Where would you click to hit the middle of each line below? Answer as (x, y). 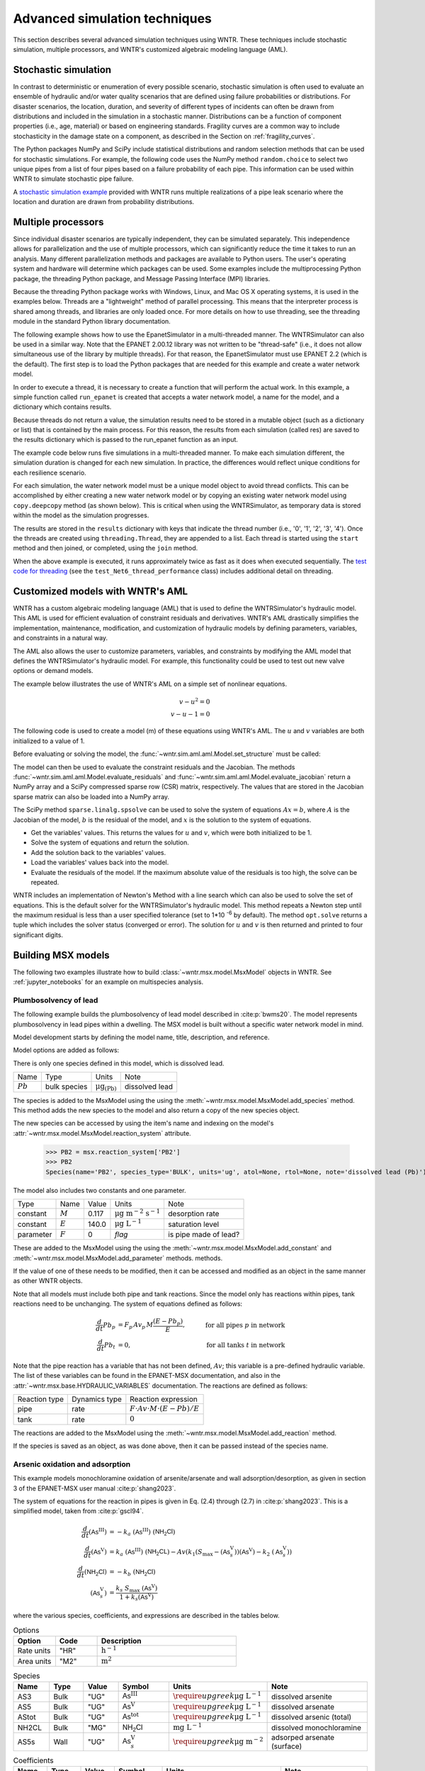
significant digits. (38, 934)
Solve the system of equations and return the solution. (110, 842)
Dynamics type (97, 1399)
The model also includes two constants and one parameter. (100, 1190)
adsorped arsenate (303, 1737)
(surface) (287, 1746)
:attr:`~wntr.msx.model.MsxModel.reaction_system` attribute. (102, 1133)
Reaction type (40, 1399)
